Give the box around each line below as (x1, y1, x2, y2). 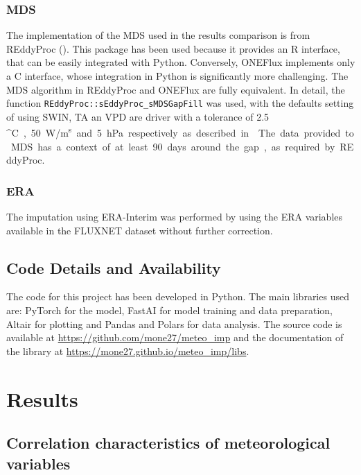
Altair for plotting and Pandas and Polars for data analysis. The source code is (6, 316, 342, 331)
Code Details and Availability (6, 257, 221, 278)
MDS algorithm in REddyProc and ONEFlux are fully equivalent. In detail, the (6, 82, 345, 96)
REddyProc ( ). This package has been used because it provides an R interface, (6, 41, 340, 55)
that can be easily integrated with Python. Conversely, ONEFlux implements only (6, 55, 355, 69)
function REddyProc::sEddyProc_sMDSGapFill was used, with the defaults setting (6, 96, 354, 110)
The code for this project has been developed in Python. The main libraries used (6, 289, 349, 304)
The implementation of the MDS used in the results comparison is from (6, 28, 310, 42)
